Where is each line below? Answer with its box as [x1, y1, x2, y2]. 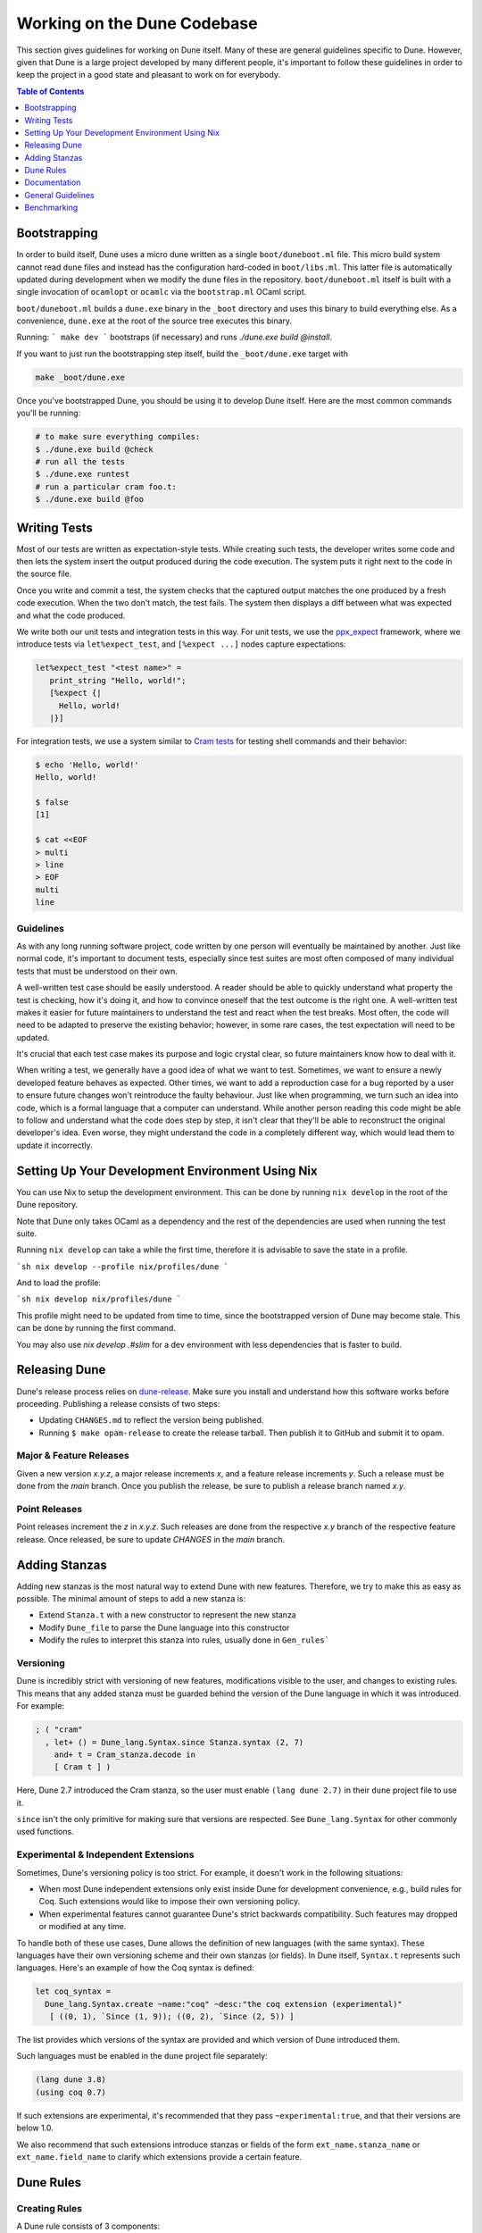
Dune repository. [16, 1200, 79, 1210]
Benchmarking [24, 202, 79, 213]
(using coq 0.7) [35, 2087, 107, 2097]
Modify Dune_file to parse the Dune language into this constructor [38, 1622, 290, 1633]
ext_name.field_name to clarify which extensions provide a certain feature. [16, 2152, 303, 2162]
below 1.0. [16, 2122, 54, 2134]
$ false [35, 798, 69, 807]
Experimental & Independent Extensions [16, 1849, 195, 1861]
